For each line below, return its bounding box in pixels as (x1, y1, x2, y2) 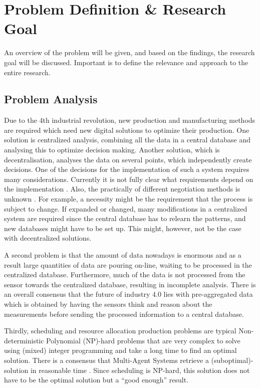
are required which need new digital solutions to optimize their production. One (4, 124, 249, 135)
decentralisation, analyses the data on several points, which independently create (4, 154, 252, 164)
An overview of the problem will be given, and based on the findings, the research (4, 47, 255, 58)
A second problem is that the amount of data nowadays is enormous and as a (4, 250, 241, 260)
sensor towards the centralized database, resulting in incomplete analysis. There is (4, 279, 256, 289)
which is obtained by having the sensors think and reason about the (4, 298, 212, 309)
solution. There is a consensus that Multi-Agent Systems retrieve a (4, 354, 209, 365)
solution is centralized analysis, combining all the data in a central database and (4, 134, 251, 145)
